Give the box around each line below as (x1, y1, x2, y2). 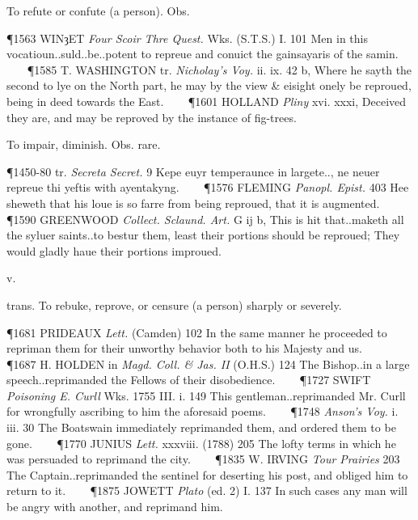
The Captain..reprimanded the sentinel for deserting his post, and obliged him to (6, 466, 408, 483)
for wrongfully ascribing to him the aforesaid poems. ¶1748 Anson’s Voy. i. (6, 403, 399, 420)
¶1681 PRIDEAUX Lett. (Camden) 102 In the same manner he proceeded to (6, 323, 387, 340)
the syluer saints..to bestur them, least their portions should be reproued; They (6, 226, 400, 243)
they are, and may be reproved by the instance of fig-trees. (6, 108, 297, 125)
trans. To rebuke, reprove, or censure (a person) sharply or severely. (6, 296, 342, 313)
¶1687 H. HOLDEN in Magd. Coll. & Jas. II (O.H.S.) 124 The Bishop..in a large (6, 355, 410, 372)
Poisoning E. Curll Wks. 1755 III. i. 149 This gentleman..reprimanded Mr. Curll (6, 387, 406, 404)
